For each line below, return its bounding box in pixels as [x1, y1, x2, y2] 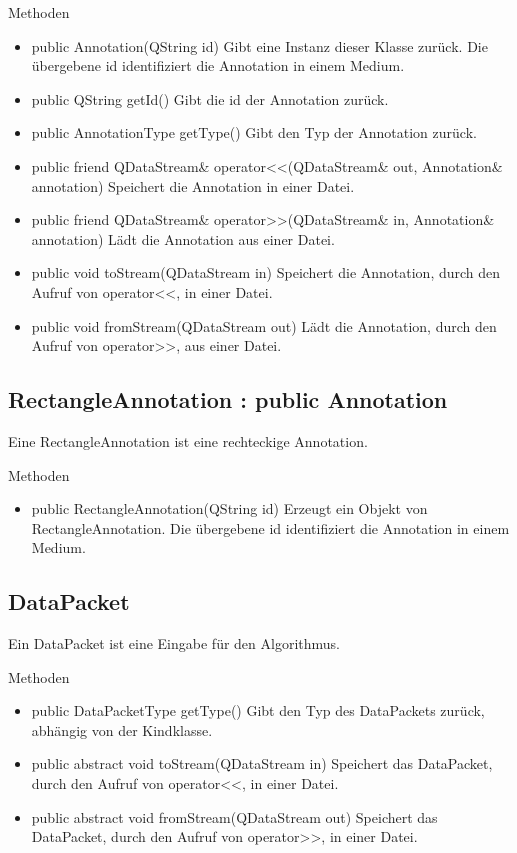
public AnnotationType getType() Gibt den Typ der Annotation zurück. [31, 122, 477, 143]
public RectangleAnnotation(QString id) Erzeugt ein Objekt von [31, 498, 428, 519]
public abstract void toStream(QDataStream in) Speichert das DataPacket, [31, 753, 493, 774]
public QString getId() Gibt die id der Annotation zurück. [31, 88, 389, 109]
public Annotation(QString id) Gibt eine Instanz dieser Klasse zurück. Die [31, 35, 488, 56]
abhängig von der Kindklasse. [31, 719, 213, 740]
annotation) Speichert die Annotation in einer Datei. [31, 175, 355, 196]
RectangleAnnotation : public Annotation [8, 384, 448, 415]
